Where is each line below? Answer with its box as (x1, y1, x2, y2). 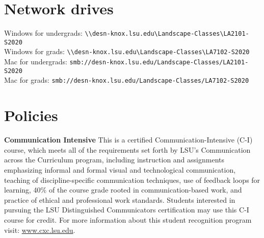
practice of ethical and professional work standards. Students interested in (4, 194, 235, 205)
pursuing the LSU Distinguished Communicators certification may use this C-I (4, 204, 249, 215)
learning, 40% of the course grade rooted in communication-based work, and (4, 184, 242, 195)
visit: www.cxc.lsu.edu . (4, 224, 75, 235)
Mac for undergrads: (4, 56, 67, 67)
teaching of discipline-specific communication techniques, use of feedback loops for (4, 174, 260, 185)
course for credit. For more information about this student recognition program (4, 214, 252, 225)
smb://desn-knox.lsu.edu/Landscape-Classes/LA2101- (69, 59, 249, 66)
